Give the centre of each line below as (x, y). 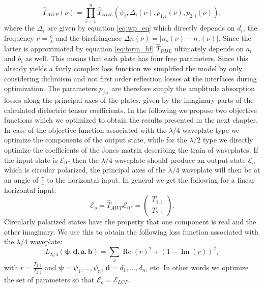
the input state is (31, 160)
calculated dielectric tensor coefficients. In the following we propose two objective (130, 110)
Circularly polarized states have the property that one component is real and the (130, 222)
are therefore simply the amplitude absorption (183, 88)
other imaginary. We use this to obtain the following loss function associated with (131, 231)
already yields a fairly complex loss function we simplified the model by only (123, 68)
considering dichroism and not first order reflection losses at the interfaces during (130, 78)
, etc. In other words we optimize (197, 267)
